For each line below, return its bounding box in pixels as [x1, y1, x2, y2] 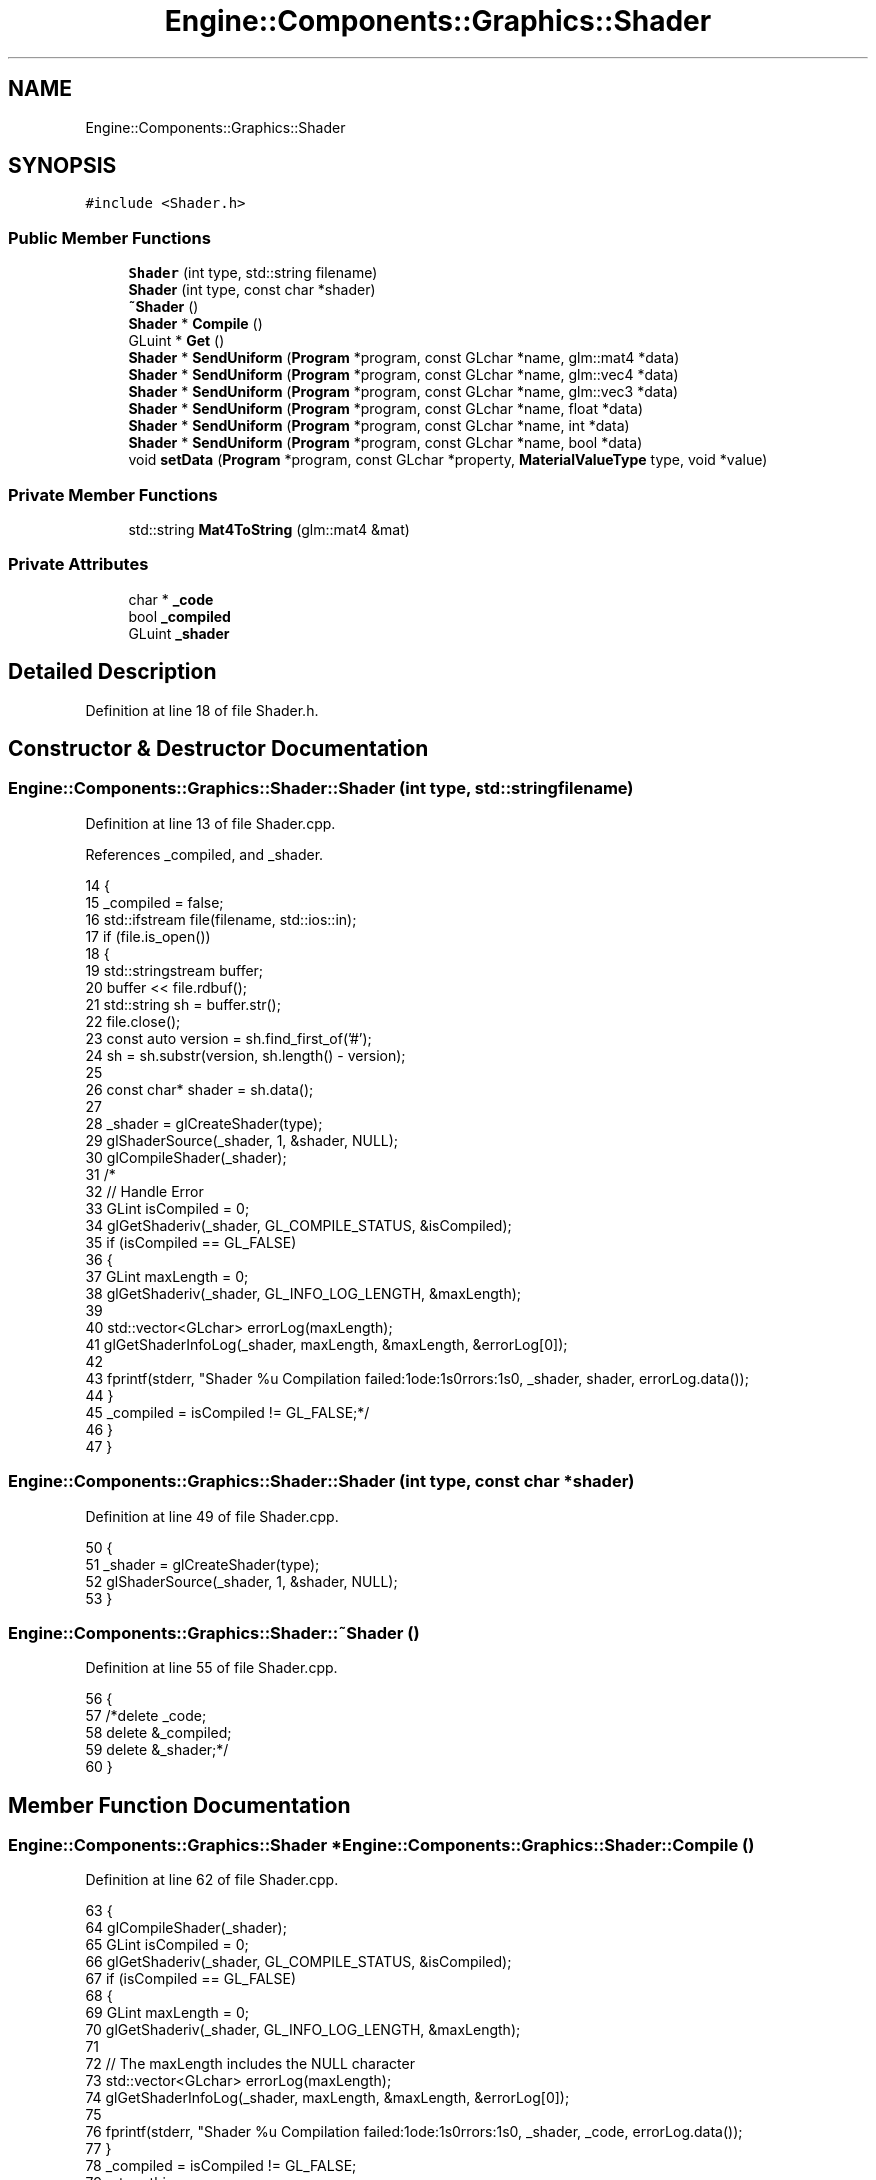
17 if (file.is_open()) [85, 927, 211, 945]
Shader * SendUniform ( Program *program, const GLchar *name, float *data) [128, 400, 644, 418]
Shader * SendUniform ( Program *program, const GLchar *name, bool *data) [128, 434, 643, 452]
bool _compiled [128, 607, 231, 625]
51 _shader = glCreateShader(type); [85, 1555, 320, 1573]
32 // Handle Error [85, 1182, 204, 1200]
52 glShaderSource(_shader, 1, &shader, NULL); [85, 1572, 398, 1590]
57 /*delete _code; [85, 1707, 207, 1725]
